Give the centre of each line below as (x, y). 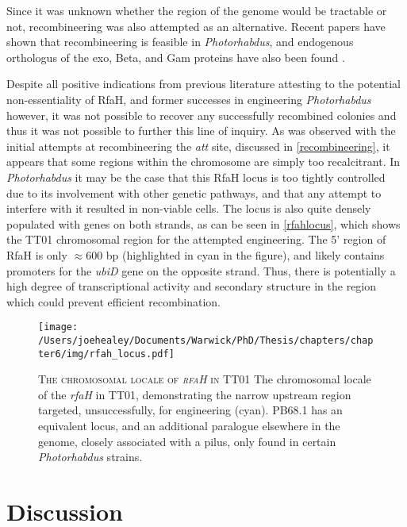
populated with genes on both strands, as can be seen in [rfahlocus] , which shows (203, 223)
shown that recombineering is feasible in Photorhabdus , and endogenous (180, 42)
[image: (58, 327)
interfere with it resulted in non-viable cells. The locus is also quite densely (189, 208)
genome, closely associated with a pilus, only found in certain (187, 441)
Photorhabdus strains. (90, 457)
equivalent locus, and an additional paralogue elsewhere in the (189, 426)
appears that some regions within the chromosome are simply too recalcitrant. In (203, 162)
